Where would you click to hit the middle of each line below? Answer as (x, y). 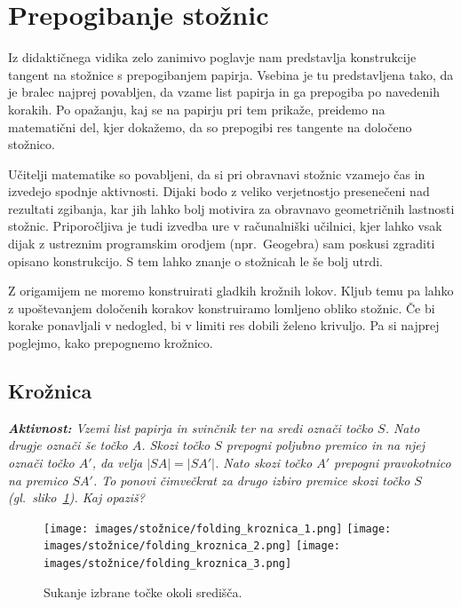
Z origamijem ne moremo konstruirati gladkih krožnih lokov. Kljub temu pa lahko (231, 291)
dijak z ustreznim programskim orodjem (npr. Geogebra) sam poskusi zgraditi (222, 244)
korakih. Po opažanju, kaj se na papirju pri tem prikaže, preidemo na (197, 109)
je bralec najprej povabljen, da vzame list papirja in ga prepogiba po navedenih (224, 92)
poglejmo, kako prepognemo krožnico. (111, 343)
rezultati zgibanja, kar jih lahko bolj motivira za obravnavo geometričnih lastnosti (231, 208)
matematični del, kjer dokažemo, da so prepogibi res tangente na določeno (210, 126)
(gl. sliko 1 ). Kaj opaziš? (76, 497)
